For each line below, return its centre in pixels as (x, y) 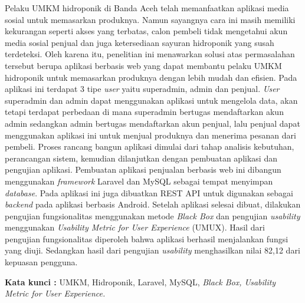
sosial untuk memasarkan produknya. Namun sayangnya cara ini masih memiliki (150, 19)
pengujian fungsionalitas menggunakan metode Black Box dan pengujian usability (152, 215)
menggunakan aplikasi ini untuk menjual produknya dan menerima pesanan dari (150, 135)
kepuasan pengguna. (41, 262)
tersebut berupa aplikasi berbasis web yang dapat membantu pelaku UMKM (143, 65)
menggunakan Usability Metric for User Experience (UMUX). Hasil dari (135, 227)
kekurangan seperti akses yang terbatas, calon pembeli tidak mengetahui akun (146, 31)
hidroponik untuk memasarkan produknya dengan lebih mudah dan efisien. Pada (151, 77)
